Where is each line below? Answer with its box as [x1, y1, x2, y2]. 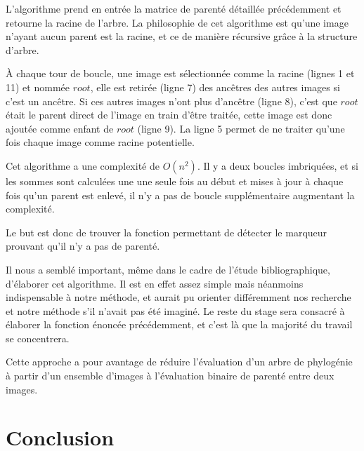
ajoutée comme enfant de [6, 121, 114, 135]
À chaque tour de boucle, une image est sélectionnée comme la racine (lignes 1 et [6, 66, 355, 81]
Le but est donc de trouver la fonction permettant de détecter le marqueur [6, 224, 327, 239]
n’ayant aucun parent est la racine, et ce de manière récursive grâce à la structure [6, 29, 358, 43]
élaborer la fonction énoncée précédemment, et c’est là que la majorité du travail [6, 317, 353, 332]
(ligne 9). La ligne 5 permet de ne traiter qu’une [137, 121, 345, 135]
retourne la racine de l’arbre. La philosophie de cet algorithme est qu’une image [6, 15, 349, 29]
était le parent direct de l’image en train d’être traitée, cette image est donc [6, 107, 332, 122]
